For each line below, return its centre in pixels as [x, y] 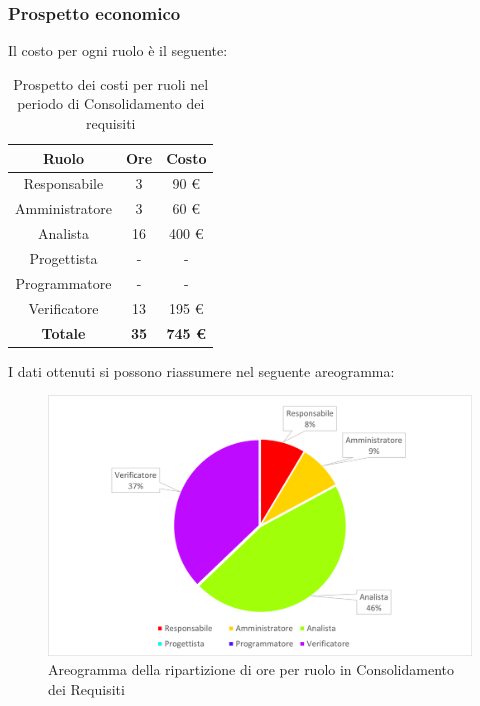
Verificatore [63, 307]
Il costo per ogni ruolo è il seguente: [118, 50]
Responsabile [63, 183]
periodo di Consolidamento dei [111, 103]
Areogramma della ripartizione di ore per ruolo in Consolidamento [251, 669]
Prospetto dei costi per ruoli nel [111, 83]
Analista [63, 233]
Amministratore [63, 208]
